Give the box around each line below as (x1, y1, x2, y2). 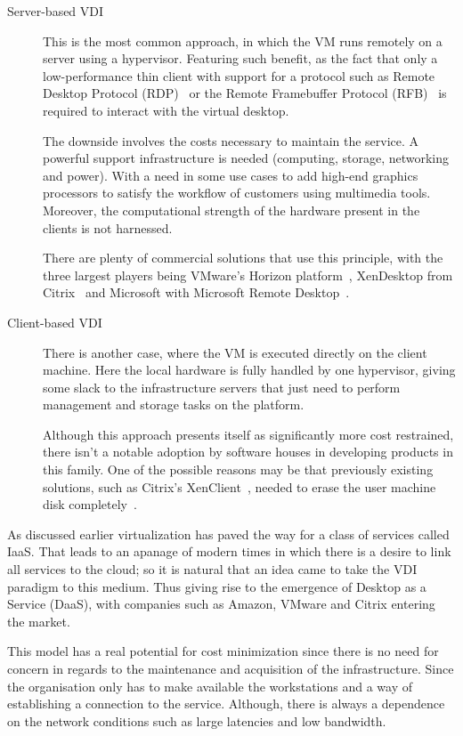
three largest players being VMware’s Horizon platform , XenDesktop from (43, 265, 453, 284)
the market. (7, 611, 70, 630)
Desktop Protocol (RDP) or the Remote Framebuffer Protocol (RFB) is (43, 84, 447, 102)
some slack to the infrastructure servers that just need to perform (43, 377, 401, 396)
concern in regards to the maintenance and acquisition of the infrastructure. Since (7, 659, 454, 677)
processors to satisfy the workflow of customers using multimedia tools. (43, 183, 431, 202)
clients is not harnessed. (43, 218, 173, 237)
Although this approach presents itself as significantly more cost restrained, (43, 425, 454, 443)
